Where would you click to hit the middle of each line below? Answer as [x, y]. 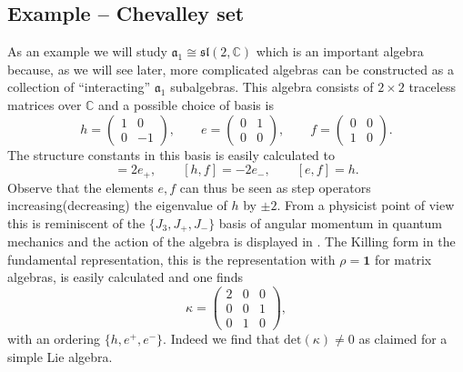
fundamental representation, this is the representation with [171, 259]
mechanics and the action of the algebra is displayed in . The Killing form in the [231, 241]
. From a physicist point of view [366, 205]
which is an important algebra [340, 51]
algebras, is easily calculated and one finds [125, 277]
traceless [432, 87]
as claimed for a [403, 339]
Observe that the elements [81, 187]
